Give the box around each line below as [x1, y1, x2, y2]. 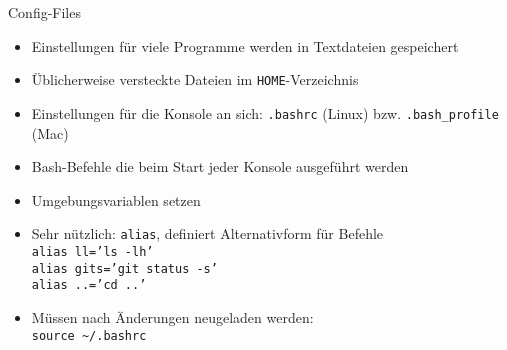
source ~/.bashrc [31, 328, 147, 343]
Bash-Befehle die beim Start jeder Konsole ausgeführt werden [31, 156, 409, 177]
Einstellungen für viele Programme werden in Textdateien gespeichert [31, 35, 459, 56]
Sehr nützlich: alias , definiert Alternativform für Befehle [31, 223, 384, 244]
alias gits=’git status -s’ [31, 261, 218, 276]
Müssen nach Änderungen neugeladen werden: [31, 306, 314, 327]
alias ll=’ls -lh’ [31, 244, 154, 259]
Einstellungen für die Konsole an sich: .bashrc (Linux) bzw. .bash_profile [31, 102, 499, 123]
